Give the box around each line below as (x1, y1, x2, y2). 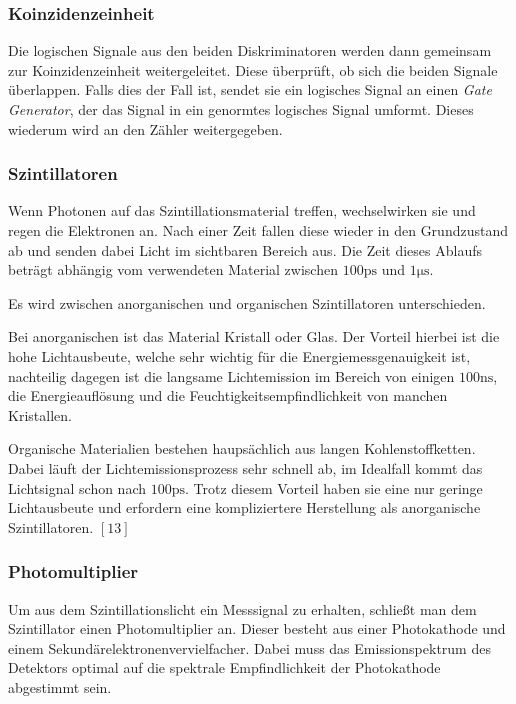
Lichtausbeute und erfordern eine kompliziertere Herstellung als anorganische (8, 497, 481, 518)
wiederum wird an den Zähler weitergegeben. (8, 118, 283, 139)
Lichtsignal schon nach (8, 477, 147, 498)
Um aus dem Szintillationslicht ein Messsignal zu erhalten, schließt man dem (8, 598, 477, 619)
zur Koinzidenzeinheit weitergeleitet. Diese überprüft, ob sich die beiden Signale (8, 59, 498, 80)
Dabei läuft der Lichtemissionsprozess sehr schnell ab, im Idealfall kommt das (8, 457, 483, 478)
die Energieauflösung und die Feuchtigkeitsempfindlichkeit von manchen (8, 385, 448, 406)
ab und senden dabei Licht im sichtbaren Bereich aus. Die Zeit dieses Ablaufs (8, 239, 482, 260)
